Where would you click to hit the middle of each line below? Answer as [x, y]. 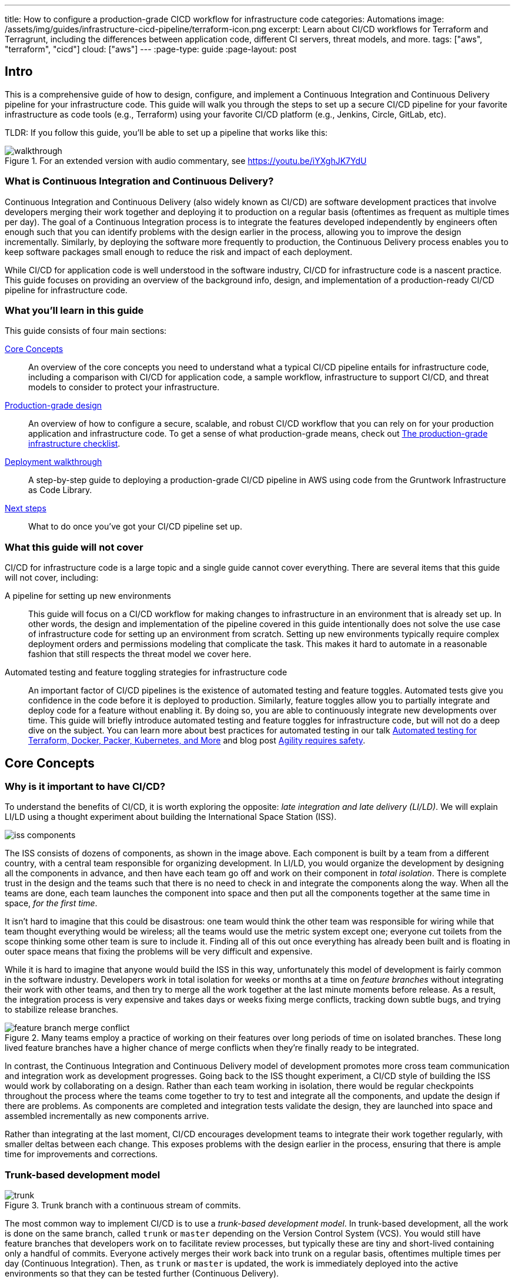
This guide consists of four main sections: [86, 331]
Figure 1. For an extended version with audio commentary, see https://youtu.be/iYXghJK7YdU [186, 160]
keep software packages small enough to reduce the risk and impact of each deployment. [179, 252]
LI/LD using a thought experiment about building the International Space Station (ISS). [171, 817]
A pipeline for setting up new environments [88, 596]
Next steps [26, 508]
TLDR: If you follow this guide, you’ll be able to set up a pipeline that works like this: [166, 132]
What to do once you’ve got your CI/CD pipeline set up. [135, 527]
